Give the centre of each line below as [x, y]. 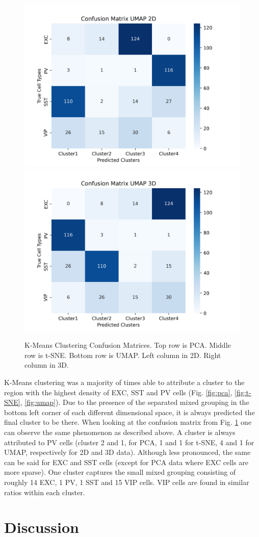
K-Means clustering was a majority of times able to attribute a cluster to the [124, 382]
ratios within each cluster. [45, 492]
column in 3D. [47, 365]
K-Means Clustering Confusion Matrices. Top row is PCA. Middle [128, 345]
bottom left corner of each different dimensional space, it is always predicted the [129, 412]
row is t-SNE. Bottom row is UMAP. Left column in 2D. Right [123, 355]
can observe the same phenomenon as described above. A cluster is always [120, 432]
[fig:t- [243, 392]
